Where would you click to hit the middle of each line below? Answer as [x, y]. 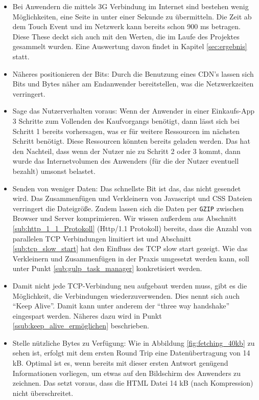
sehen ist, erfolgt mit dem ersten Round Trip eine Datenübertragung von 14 [131, 353]
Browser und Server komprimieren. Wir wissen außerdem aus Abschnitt [125, 218]
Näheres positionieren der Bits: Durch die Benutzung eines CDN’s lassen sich [133, 73]
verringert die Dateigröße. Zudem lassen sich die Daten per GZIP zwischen [128, 208]
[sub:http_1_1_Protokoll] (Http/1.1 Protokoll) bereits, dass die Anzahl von [132, 228]
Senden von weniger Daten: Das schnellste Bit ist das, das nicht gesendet [127, 188]
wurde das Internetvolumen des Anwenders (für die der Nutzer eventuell [126, 161]
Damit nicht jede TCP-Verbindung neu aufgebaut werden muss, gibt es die [130, 285]
